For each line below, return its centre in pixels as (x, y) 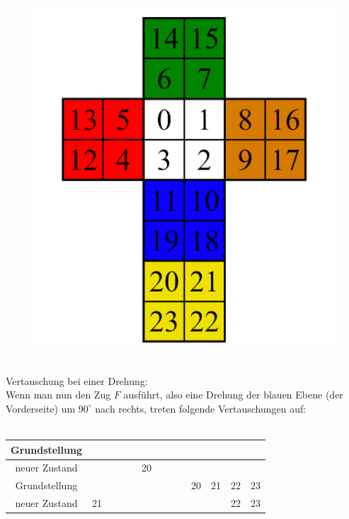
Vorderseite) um (41, 408)
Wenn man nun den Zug (58, 395)
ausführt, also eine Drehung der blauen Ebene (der (233, 395)
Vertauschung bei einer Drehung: (77, 380)
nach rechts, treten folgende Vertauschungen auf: (201, 408)
